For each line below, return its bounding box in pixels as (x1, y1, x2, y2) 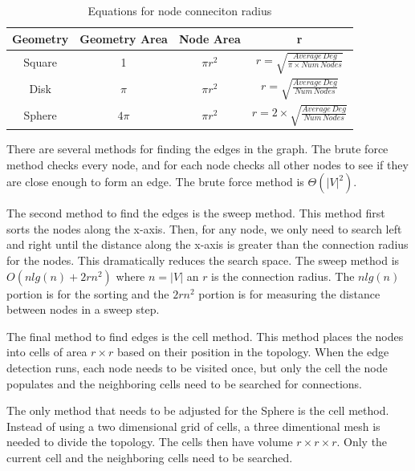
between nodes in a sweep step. (6, 301, 160, 318)
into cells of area (6, 343, 87, 360)
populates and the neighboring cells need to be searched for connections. (6, 375, 362, 392)
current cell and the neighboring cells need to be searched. (6, 449, 293, 465)
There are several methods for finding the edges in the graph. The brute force (6, 140, 389, 157)
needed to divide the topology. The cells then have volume (6, 433, 293, 450)
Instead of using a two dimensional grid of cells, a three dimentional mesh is (6, 417, 380, 434)
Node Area (178, 30, 241, 47)
